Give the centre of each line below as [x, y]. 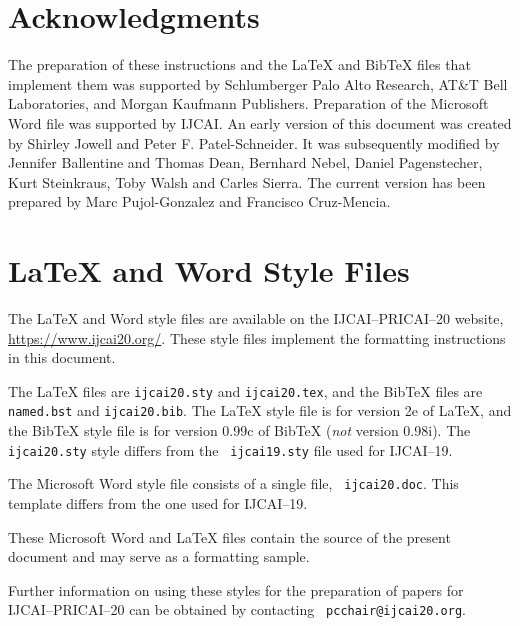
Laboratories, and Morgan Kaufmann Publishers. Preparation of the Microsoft [248, 103]
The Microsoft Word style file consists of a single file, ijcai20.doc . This [233, 483]
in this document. [62, 357]
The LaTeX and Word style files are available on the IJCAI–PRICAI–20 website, [256, 318]
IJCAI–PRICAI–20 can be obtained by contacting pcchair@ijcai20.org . [237, 609]
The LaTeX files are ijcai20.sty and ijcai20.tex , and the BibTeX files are [245, 390]
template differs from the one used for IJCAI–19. [158, 503]
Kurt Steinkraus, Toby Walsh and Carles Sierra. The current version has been [247, 181]
